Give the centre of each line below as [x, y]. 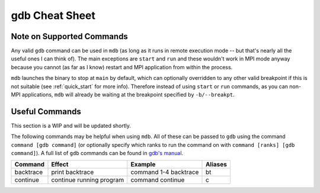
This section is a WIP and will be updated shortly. [71, 126]
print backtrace [73, 172]
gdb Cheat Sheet [53, 15]
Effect [60, 165]
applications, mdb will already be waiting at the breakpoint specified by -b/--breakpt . [128, 95]
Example [143, 165]
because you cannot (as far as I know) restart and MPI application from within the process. [122, 67]
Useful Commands [46, 112]
